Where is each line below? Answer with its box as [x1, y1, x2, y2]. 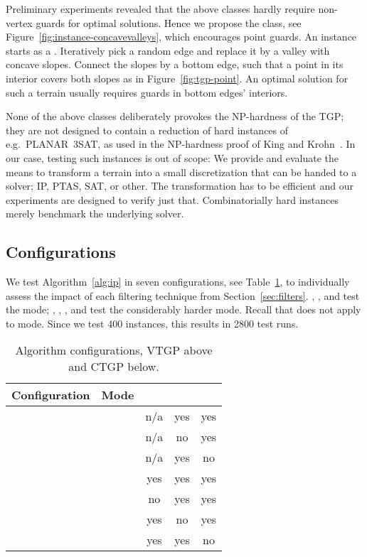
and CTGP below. [68, 358, 159, 375]
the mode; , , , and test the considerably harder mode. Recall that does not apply [6, 302, 361, 317]
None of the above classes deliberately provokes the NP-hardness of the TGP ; [6, 109, 344, 124]
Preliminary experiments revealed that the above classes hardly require [6, 1, 315, 16]
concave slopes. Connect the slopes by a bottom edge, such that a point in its [6, 57, 344, 72]
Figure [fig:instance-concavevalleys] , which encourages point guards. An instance [6, 29, 357, 44]
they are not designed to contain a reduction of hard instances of [6, 122, 289, 137]
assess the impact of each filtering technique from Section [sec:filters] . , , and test [6, 288, 360, 303]
